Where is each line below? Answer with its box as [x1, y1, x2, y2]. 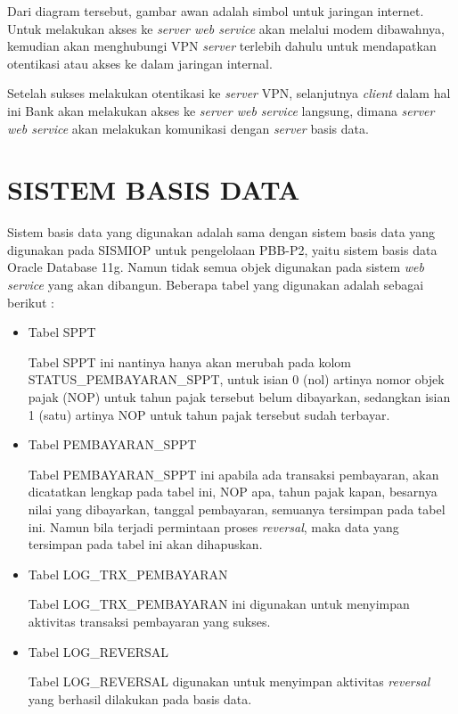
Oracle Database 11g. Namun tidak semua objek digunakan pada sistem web [7, 258, 425, 276]
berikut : [7, 292, 54, 311]
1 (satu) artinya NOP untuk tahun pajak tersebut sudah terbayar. [28, 405, 390, 423]
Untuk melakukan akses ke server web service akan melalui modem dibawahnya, [7, 19, 445, 37]
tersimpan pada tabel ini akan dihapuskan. [28, 535, 263, 554]
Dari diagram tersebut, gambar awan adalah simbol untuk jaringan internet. [7, 2, 424, 20]
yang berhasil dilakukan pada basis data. [28, 689, 252, 708]
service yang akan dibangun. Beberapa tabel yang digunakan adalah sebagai [7, 275, 424, 294]
